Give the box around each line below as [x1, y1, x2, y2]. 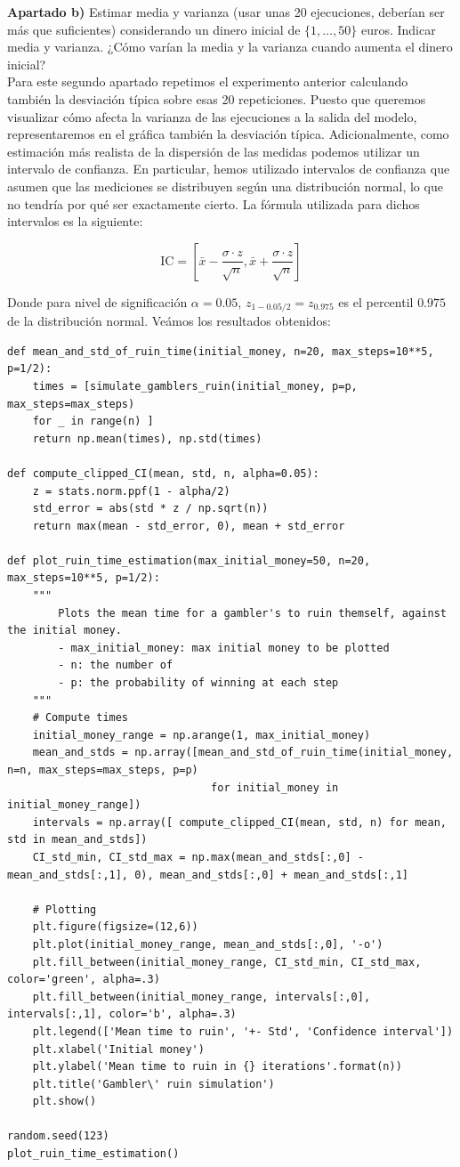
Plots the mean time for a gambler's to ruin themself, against [58, 606, 447, 620]
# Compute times [32, 711, 129, 725]
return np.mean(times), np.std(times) [32, 432, 262, 445]
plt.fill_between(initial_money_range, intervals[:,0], [32, 990, 371, 1003]
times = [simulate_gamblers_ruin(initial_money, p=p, [32, 379, 358, 393]
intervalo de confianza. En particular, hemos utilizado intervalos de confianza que [7, 159, 450, 178]
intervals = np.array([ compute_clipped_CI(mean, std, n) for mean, [32, 815, 447, 829]
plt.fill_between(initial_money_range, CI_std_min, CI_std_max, [32, 955, 422, 968]
